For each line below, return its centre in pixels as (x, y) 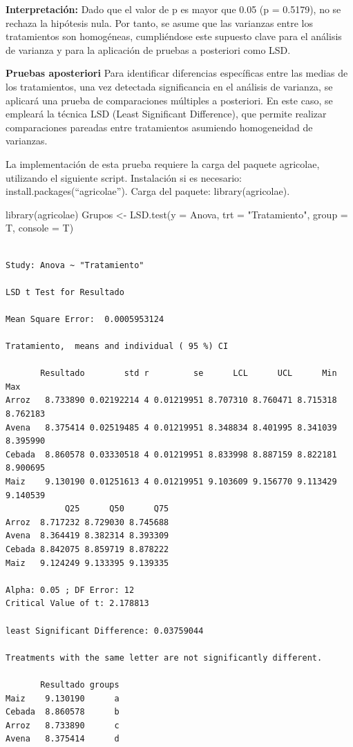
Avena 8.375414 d (63, 739)
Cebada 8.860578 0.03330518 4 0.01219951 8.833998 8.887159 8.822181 (171, 454)
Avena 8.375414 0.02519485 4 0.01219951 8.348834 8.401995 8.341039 (171, 427)
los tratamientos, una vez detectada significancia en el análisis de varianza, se (169, 86)
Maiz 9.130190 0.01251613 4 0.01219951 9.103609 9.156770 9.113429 (171, 482)
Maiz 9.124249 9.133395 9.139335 (87, 563)
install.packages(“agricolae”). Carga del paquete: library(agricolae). (148, 191)
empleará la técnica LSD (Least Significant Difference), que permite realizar (166, 114)
